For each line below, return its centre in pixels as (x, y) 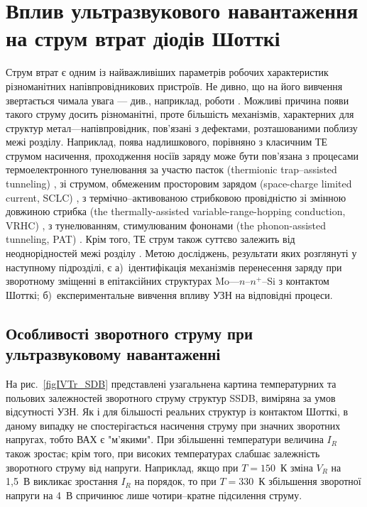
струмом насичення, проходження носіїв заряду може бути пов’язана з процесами (182, 155)
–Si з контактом (296, 281)
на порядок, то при (175, 481)
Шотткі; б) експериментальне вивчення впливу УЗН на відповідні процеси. (169, 294)
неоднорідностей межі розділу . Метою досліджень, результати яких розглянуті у (181, 253)
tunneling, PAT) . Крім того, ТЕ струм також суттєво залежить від (150, 239)
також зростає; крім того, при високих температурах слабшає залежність (163, 453)
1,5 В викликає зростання (62, 481)
